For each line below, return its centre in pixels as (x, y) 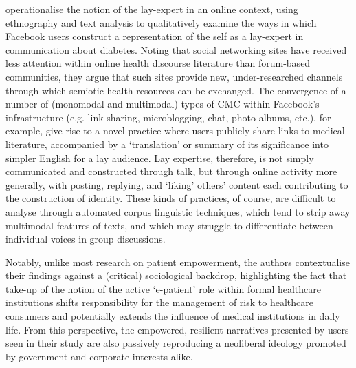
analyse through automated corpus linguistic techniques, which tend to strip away (178, 211)
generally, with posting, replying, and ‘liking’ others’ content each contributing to (177, 184)
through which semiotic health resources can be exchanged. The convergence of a (176, 90)
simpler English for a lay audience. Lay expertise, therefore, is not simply (160, 157)
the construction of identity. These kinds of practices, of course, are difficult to (171, 198)
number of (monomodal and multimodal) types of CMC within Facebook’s (163, 104)
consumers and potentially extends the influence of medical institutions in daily (173, 316)
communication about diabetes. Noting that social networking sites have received (176, 49)
